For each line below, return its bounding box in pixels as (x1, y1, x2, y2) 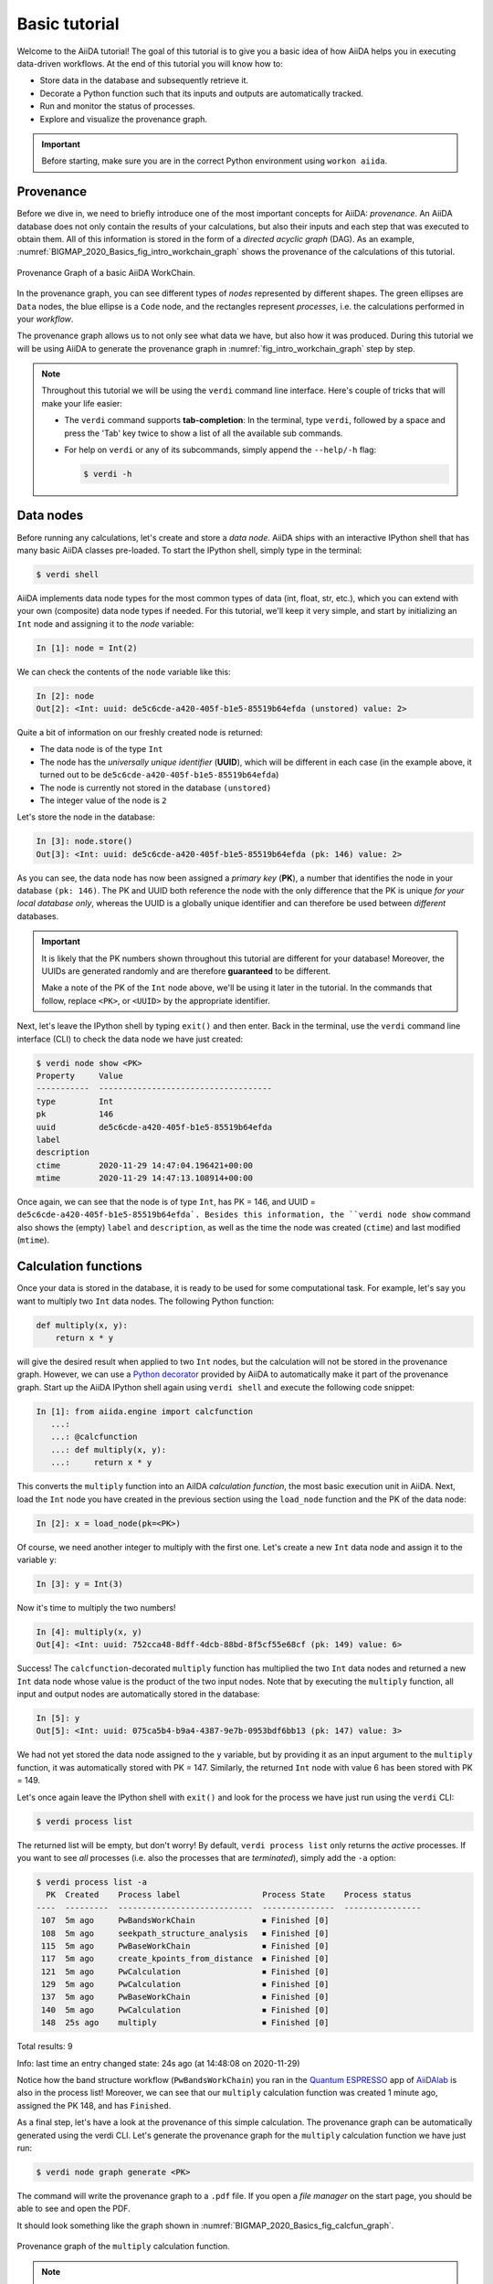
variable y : (16, 1554, 57, 1565)
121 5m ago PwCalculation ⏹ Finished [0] (41, 1966, 330, 1977)
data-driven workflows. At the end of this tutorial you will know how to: (16, 58, 283, 69)
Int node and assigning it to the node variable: (16, 618, 194, 629)
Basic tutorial (16, 14, 120, 34)
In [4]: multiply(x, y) (36, 1626, 143, 1637)
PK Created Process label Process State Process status (46, 1889, 413, 1900)
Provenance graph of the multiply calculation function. (16, 2241, 230, 2252)
